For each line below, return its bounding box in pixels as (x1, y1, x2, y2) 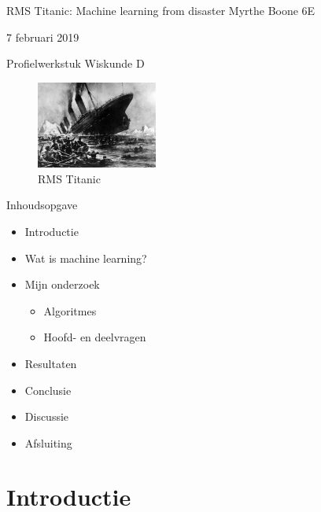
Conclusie (24, 381, 72, 398)
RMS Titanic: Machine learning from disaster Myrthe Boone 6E (6, 2, 315, 18)
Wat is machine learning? (24, 249, 147, 266)
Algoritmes (43, 302, 97, 319)
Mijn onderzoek (24, 276, 100, 293)
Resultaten (24, 355, 77, 371)
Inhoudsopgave (6, 197, 78, 213)
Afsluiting (24, 434, 72, 451)
